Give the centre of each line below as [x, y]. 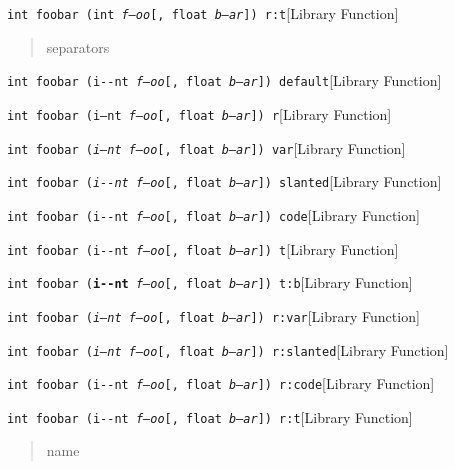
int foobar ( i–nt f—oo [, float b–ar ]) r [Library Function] [199, 113]
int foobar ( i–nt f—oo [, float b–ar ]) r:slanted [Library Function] [228, 349]
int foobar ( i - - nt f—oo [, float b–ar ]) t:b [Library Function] [210, 282]
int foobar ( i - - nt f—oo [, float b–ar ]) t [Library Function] [203, 248]
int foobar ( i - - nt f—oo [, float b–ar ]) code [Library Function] [213, 214]
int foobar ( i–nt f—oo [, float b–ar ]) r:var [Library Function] [213, 315]
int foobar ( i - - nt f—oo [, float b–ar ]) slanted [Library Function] [224, 181]
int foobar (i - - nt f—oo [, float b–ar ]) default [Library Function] [224, 80]
